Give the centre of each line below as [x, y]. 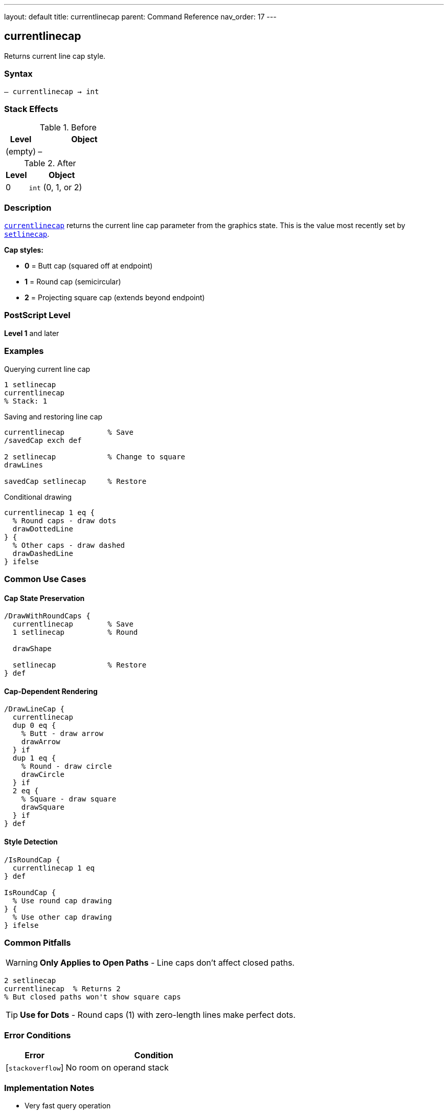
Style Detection [31, 842]
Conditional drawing [38, 497]
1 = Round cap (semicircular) [73, 282]
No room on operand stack [117, 1068]
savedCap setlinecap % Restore [75, 481]
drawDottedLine [43, 529]
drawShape [32, 649]
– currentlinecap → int [52, 91]
